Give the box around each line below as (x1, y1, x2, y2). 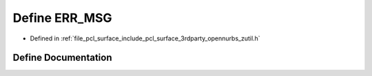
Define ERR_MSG (12, 10, 113, 25)
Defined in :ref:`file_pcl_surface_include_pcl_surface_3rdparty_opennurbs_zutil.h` (30, 34, 261, 42)
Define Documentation (12, 52, 112, 64)
